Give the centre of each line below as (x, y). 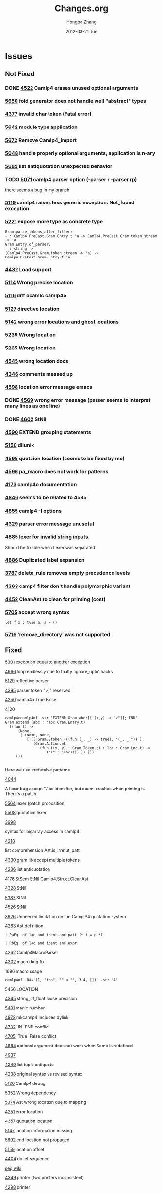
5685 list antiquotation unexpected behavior (59, 166)
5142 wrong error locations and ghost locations (62, 322)
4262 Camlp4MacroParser (32, 952)
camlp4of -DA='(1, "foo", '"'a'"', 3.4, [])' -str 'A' (62, 980)
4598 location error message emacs (49, 387)
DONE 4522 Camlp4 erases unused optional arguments (72, 88)
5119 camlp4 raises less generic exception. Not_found (70, 202)
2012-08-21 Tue (81, 31)
